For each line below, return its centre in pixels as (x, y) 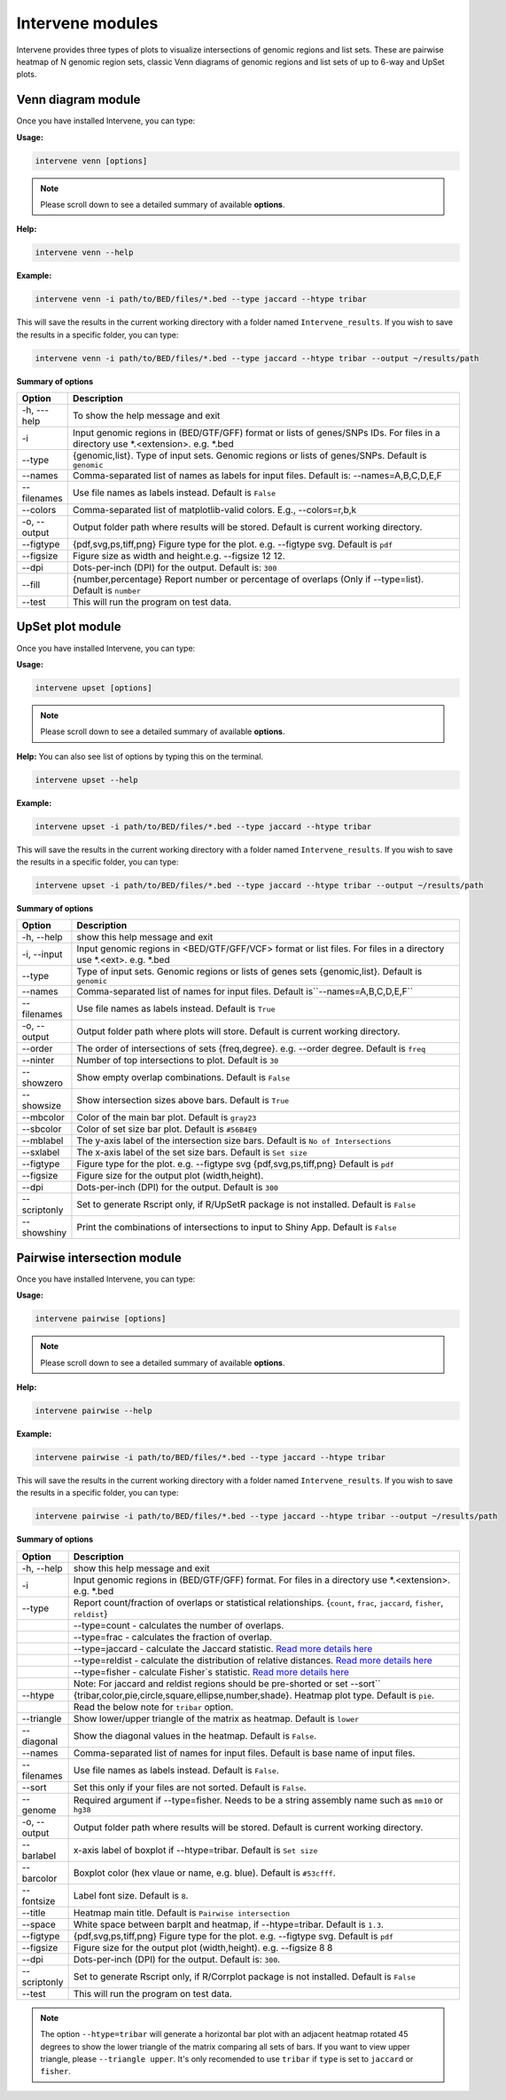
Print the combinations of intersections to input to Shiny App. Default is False (237, 1228)
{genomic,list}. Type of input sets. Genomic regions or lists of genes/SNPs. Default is (249, 455)
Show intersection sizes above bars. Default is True (183, 1101)
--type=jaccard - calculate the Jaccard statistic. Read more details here (223, 1648)
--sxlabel (41, 1152)
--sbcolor (42, 1129)
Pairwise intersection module (99, 1257)
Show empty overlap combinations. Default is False (183, 1078)
